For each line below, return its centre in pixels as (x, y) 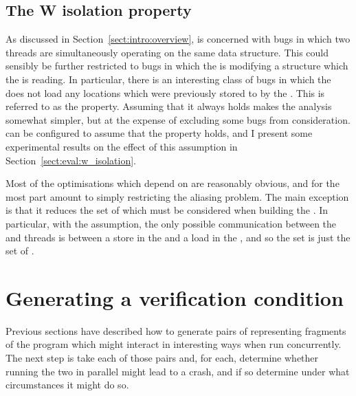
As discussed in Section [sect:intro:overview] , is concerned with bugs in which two (178, 39)
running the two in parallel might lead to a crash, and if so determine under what (178, 371)
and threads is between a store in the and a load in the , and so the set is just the (178, 237)
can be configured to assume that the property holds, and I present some (159, 133)
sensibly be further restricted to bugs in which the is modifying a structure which (177, 66)
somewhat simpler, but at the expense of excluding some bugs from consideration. (178, 119)
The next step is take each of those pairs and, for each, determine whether (162, 358)
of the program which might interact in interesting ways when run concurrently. (174, 344)
